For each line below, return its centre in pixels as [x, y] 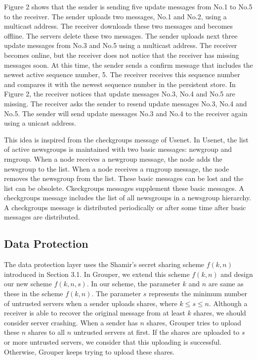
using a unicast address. [40, 123]
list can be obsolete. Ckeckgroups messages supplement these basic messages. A [124, 188]
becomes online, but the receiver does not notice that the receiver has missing [122, 55]
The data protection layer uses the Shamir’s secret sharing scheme [104, 264]
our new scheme [28, 284]
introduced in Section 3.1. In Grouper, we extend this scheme [97, 274]
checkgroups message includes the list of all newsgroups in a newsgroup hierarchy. [128, 198]
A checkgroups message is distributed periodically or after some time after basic [125, 207]
